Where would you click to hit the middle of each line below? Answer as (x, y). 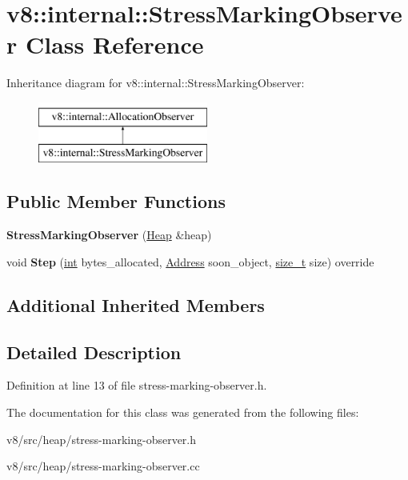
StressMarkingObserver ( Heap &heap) (109, 235)
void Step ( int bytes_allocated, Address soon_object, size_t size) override (190, 261)
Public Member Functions (116, 201)
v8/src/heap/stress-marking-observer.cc (103, 466)
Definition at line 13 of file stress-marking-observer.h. (137, 385)
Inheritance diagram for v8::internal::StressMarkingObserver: (156, 83)
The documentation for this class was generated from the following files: (183, 412)
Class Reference (114, 44)
